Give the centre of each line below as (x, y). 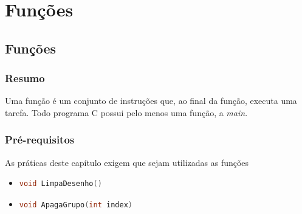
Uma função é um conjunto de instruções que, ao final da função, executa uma (151, 101)
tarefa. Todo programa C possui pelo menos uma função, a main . (126, 112)
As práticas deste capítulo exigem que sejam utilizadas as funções (127, 162)
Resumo (25, 78)
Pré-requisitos (40, 140)
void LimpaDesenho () (60, 184)
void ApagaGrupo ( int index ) (76, 205)
